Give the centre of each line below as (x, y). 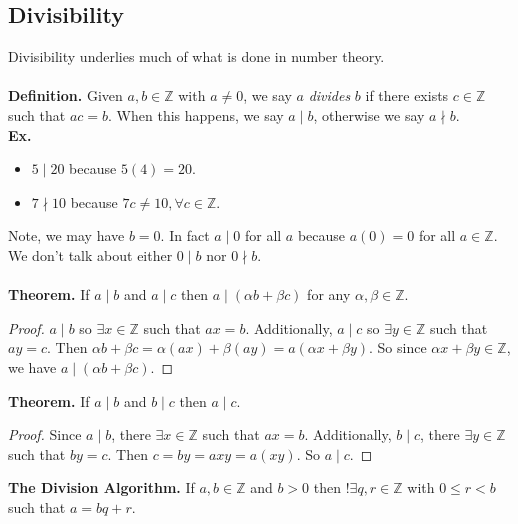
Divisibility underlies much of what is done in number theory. (196, 56)
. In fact (185, 235)
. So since (398, 347)
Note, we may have (66, 235)
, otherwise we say (369, 114)
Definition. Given (65, 95)
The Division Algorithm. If (101, 487)
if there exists (407, 95)
